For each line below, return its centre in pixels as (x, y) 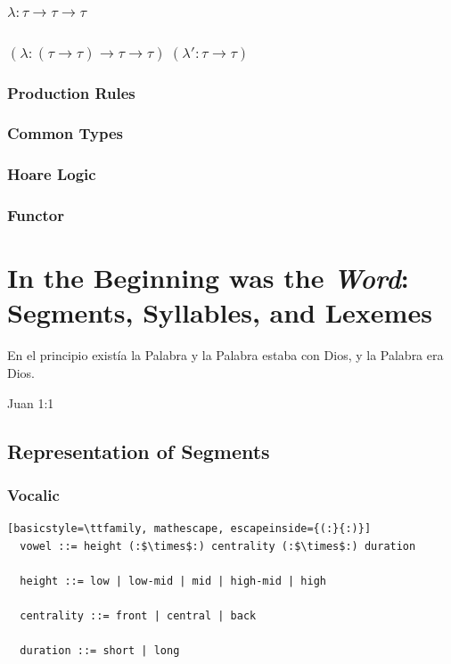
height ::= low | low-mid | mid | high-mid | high (173, 581)
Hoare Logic (52, 174)
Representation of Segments (139, 451)
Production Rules (71, 92)
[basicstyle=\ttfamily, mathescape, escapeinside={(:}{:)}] (189, 529)
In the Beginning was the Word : (208, 278)
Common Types (65, 133)
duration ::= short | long (100, 651)
